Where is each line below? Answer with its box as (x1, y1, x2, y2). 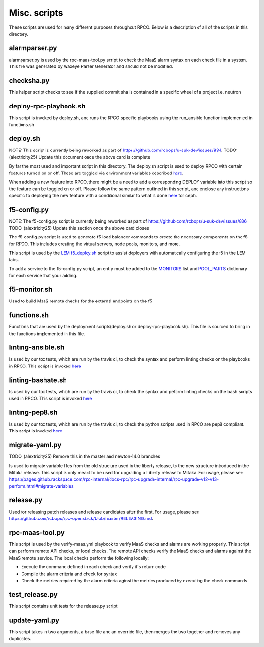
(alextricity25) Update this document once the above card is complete (9, 154, 151, 160)
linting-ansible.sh (9, 344, 65, 352)
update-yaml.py (9, 616, 60, 624)
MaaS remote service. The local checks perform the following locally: (9, 555, 149, 561)
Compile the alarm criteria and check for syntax (21, 571, 117, 577)
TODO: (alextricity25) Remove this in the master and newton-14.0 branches (9, 453, 161, 459)
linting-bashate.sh (9, 376, 67, 384)
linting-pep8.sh (9, 408, 58, 416)
